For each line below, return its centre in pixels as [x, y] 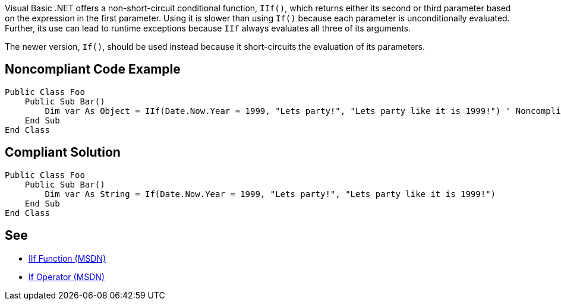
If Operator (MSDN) [67, 277]
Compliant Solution [63, 152]
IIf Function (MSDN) [67, 258]
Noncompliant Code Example [93, 69]
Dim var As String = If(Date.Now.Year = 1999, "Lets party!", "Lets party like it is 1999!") [270, 194]
